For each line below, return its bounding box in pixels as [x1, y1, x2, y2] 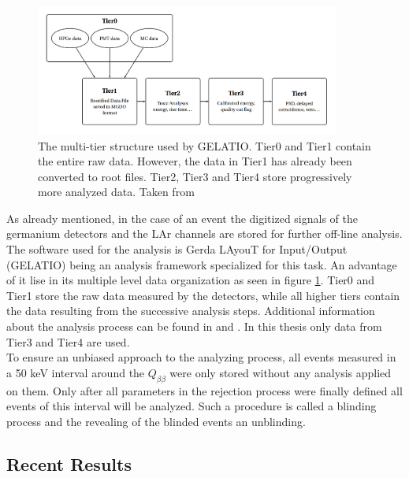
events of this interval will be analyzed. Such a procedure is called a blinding [6, 398, 377, 414]
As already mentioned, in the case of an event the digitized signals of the [6, 209, 358, 226]
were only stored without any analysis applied [169, 364, 392, 380]
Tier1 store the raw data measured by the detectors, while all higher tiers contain [6, 287, 400, 303]
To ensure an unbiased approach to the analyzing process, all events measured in [6, 349, 396, 365]
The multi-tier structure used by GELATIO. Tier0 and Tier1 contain [38, 137, 371, 154]
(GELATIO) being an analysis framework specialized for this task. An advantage [6, 256, 397, 272]
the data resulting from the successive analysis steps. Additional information [6, 302, 375, 319]
